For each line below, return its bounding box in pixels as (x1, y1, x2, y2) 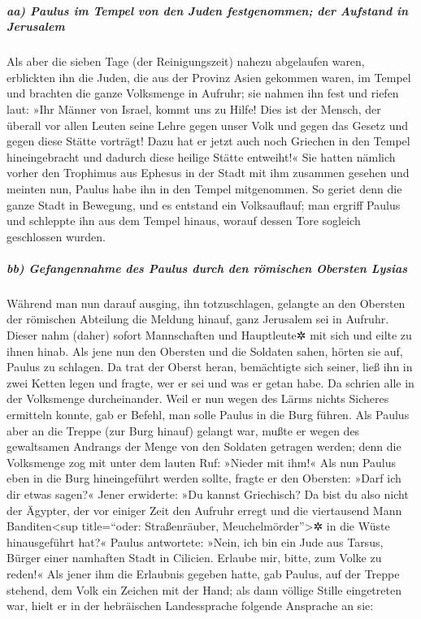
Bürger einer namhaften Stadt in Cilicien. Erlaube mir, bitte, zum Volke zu (7, 549, 382, 566)
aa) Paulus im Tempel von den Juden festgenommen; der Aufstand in (7, 2, 409, 19)
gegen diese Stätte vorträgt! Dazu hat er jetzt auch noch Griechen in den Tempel (7, 132, 410, 149)
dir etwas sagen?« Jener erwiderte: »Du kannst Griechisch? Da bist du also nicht (7, 485, 409, 502)
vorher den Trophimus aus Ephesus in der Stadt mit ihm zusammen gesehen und (7, 164, 410, 181)
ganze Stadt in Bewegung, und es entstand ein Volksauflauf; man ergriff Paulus (7, 196, 401, 213)
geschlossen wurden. (7, 227, 106, 245)
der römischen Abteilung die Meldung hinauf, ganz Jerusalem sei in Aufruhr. (7, 310, 389, 327)
